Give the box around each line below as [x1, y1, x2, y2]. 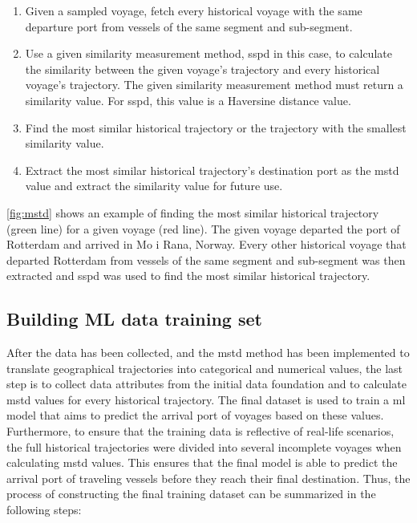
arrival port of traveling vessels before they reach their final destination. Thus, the [6, 469, 411, 486]
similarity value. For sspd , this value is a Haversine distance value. [25, 91, 351, 108]
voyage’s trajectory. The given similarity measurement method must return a [25, 76, 403, 93]
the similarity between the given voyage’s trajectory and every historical [25, 60, 380, 77]
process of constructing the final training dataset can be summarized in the [6, 485, 376, 502]
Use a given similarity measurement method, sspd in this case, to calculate [25, 45, 392, 62]
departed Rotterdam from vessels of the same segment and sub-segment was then [6, 251, 406, 268]
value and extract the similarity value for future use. [25, 177, 283, 194]
